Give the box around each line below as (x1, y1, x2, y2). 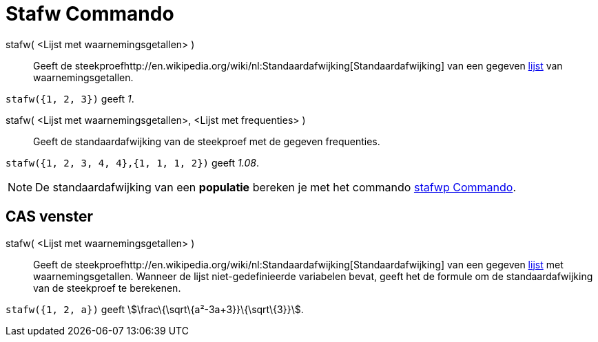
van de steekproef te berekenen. (33, 281, 181, 294)
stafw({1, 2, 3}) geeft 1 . (6, 92, 134, 105)
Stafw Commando (6, 2, 174, 25)
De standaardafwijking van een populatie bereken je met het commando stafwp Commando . (35, 180, 516, 194)
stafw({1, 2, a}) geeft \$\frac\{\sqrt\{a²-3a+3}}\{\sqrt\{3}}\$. (6, 303, 304, 315)
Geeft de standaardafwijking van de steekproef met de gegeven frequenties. (33, 135, 380, 147)
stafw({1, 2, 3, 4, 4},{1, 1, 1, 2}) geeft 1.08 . (6, 156, 259, 169)
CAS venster (6, 208, 94, 226)
